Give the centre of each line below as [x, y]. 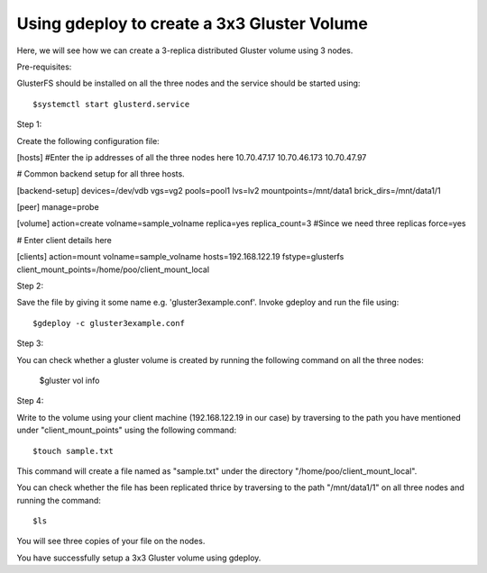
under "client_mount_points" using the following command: [127, 430]
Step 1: [29, 124]
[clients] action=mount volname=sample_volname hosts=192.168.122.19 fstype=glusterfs [180, 257]
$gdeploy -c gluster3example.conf [109, 323]
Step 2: [30, 286]
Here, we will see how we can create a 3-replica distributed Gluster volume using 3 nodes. [185, 50]
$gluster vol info [69, 380]
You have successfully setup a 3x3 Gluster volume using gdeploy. [139, 558]
